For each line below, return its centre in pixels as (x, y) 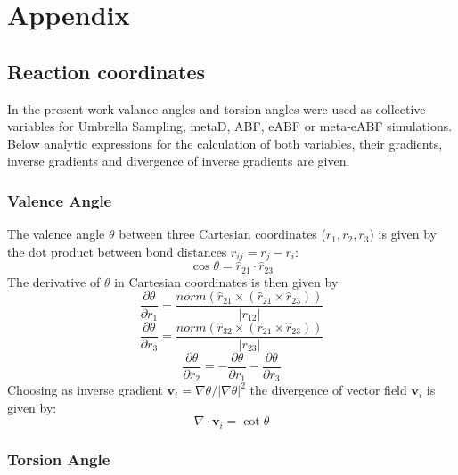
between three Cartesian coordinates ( (222, 234)
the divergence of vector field (328, 390)
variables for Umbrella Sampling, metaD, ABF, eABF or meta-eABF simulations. (230, 126)
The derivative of (54, 281)
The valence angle (56, 234)
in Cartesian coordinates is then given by (226, 281)
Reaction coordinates (106, 71)
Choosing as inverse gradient (85, 390)
